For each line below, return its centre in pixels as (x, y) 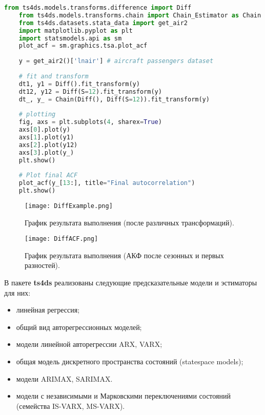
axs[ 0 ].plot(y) (44, 130)
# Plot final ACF (48, 175)
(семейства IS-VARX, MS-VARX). (70, 406)
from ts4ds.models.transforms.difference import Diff (98, 8)
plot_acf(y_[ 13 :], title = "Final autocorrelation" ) (107, 183)
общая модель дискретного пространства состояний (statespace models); (130, 361)
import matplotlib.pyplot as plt (76, 30)
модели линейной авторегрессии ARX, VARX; (89, 344)
